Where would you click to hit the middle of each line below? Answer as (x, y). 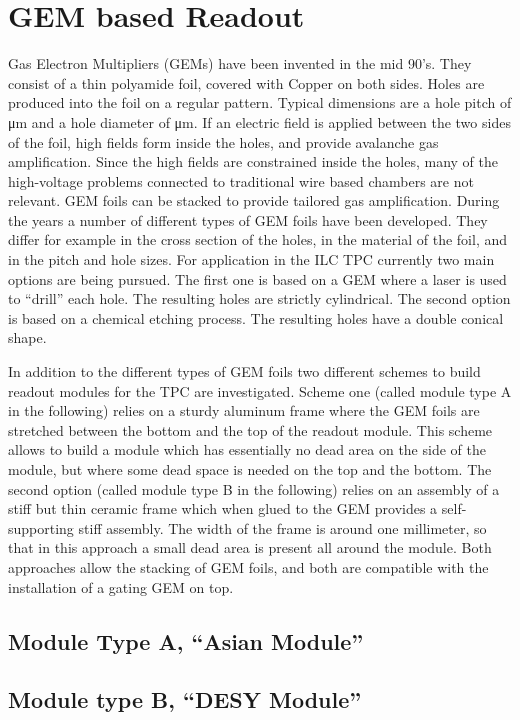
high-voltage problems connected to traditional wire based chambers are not (241, 180)
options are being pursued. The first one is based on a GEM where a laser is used (257, 278)
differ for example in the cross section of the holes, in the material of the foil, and (257, 239)
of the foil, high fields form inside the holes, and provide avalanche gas (223, 141)
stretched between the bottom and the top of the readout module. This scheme (250, 429)
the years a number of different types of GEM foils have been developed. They (248, 219)
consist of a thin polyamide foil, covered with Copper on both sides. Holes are (246, 82)
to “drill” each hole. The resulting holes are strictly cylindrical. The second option (259, 298)
